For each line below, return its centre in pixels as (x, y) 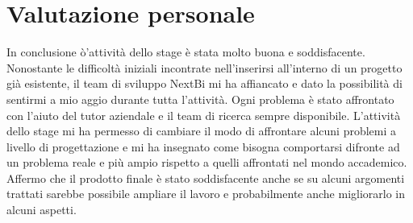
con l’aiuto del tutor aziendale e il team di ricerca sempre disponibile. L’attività (204, 115)
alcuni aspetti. (42, 210)
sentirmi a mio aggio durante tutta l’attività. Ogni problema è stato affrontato (200, 99)
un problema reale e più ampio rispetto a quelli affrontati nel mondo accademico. (207, 162)
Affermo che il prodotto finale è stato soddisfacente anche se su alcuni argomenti (206, 178)
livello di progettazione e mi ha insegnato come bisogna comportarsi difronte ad (203, 146)
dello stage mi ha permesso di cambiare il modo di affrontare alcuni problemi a (202, 131)
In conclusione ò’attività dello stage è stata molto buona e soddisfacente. (186, 52)
